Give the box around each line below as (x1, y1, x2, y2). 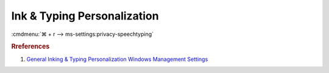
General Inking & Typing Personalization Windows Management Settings (26, 55, 208, 63)
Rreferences (11, 43, 50, 51)
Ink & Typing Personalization (11, 9, 159, 23)
